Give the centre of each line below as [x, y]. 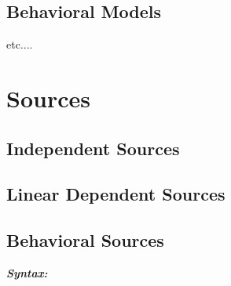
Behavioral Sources [85, 240]
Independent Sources [93, 148]
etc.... [20, 44]
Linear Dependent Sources [116, 194]
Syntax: [27, 272]
